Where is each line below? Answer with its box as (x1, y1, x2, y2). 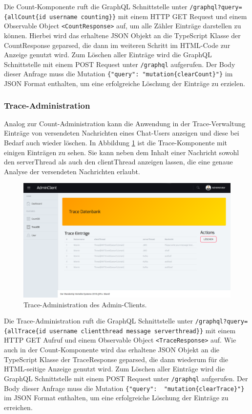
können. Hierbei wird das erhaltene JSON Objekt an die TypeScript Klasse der (4, 30, 241, 40)
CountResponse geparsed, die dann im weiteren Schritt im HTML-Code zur (4, 40, 231, 50)
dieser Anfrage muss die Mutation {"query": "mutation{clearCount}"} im (4, 69, 233, 79)
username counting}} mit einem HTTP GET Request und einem (49, 11, 247, 21)
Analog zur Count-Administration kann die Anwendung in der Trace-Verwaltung (4, 118, 246, 128)
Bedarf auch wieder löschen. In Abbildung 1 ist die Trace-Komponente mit (4, 138, 228, 148)
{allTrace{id (4, 327, 46, 335)
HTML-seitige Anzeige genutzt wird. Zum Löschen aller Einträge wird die (4, 364, 225, 374)
